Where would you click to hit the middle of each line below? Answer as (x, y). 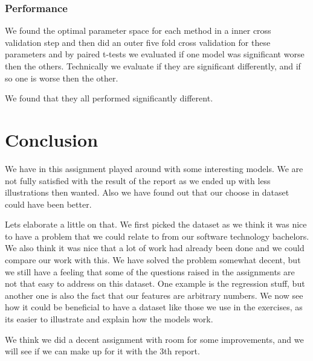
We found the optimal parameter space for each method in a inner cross (138, 30)
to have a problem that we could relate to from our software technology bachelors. (157, 236)
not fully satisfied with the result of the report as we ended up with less (138, 180)
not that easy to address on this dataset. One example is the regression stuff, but (155, 283)
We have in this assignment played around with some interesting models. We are (154, 168)
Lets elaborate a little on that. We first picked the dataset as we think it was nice (156, 224)
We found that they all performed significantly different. (109, 98)
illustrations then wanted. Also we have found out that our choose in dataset (147, 192)
